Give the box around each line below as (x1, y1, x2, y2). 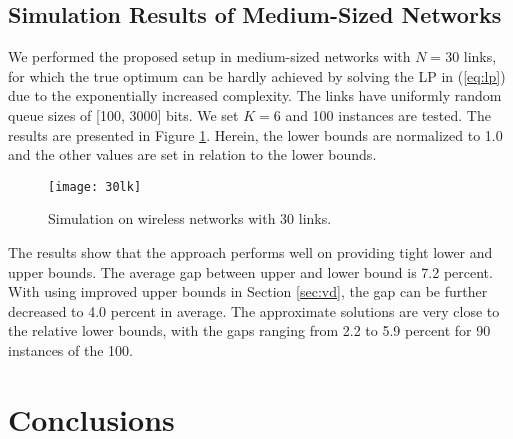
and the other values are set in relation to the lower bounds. (8, 144, 377, 165)
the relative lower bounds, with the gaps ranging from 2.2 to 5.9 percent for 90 (8, 320, 491, 341)
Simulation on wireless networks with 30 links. (48, 208, 332, 229)
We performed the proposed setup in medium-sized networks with (8, 46, 411, 67)
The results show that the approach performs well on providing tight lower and (8, 242, 493, 263)
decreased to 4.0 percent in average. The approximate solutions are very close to (8, 300, 500, 321)
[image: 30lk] (48, 179, 142, 194)
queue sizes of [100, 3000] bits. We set (8, 104, 239, 125)
